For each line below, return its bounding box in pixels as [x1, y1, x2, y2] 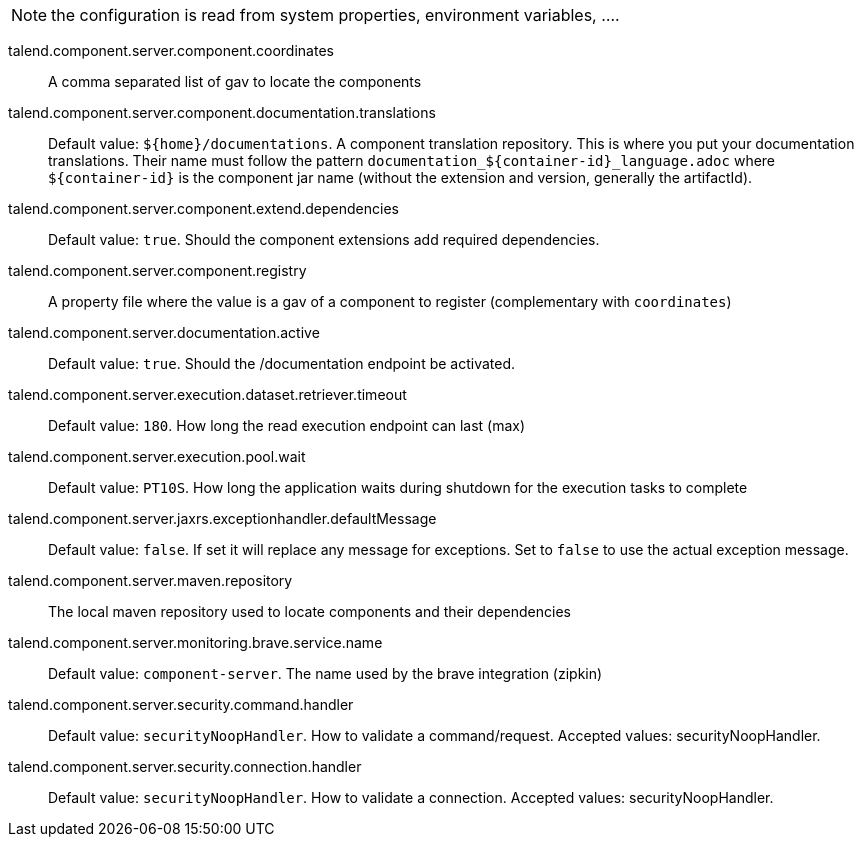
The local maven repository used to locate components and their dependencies [48, 603, 571, 620]
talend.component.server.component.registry [8, 262, 307, 279]
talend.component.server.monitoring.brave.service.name [8, 634, 383, 651]
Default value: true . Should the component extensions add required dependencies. [48, 231, 600, 248]
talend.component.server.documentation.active [8, 324, 320, 341]
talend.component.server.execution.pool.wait [8, 448, 306, 465]
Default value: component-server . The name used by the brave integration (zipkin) [48, 665, 603, 682]
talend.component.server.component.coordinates [8, 42, 334, 59]
